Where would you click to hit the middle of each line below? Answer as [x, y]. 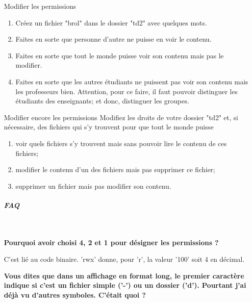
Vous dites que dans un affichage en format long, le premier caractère [124, 275]
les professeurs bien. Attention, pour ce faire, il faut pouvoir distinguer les [126, 91]
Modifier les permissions [40, 6]
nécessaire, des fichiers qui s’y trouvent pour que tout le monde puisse [109, 127]
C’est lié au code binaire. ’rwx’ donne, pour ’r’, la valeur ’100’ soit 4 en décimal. [124, 259]
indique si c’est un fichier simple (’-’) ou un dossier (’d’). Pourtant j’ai [125, 285]
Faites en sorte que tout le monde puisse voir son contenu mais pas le [120, 55]
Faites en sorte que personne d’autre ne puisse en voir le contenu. [113, 39]
